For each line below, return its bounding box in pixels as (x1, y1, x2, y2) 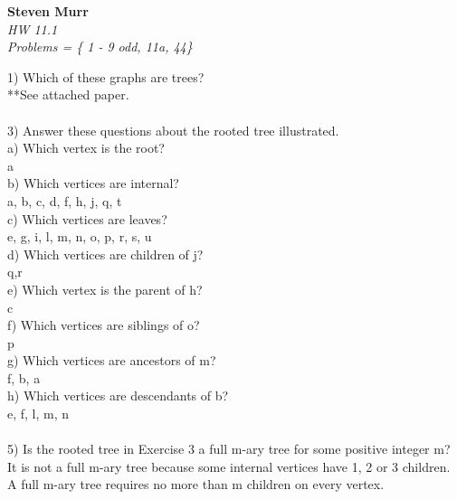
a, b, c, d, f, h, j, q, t (7, 191, 122, 210)
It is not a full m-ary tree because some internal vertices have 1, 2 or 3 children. (7, 457, 451, 475)
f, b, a (7, 368, 41, 387)
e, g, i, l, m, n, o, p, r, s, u (7, 227, 152, 246)
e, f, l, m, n (7, 404, 70, 423)
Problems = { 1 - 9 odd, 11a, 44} (7, 37, 193, 56)
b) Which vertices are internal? (7, 174, 179, 193)
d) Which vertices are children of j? (7, 244, 204, 263)
